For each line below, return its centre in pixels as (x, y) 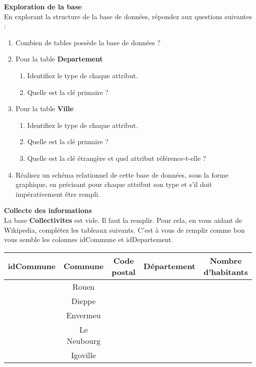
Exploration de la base (43, 6)
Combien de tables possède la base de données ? (88, 42)
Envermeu (83, 315)
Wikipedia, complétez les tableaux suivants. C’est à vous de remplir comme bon (125, 229)
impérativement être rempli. (58, 194)
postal (124, 272)
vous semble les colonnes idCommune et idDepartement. (89, 239)
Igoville (83, 355)
